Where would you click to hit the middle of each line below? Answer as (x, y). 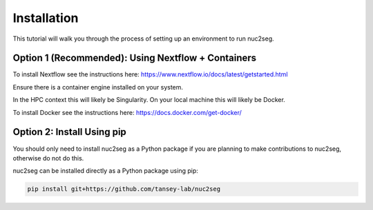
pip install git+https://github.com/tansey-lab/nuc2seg (124, 189)
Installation (46, 18)
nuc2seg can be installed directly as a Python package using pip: (105, 171)
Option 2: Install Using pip (70, 132)
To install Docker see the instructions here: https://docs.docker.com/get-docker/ (127, 112)
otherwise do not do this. (48, 158)
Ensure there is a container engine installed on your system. (98, 87)
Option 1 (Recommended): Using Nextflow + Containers (135, 58)
